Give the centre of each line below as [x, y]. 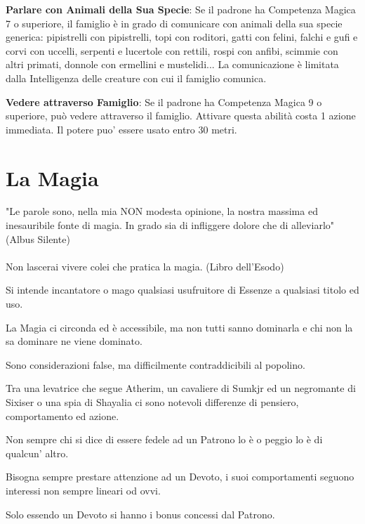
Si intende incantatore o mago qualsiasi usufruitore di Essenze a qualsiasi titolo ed [182, 290]
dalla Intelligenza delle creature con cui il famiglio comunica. [136, 78]
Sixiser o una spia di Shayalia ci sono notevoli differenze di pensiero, [152, 402]
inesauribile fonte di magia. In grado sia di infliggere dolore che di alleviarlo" [170, 225]
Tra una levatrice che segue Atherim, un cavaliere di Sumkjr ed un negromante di [181, 388]
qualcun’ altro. [37, 453]
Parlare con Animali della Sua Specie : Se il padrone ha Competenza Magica [181, 9]
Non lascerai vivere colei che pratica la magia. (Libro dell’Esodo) [145, 266]
